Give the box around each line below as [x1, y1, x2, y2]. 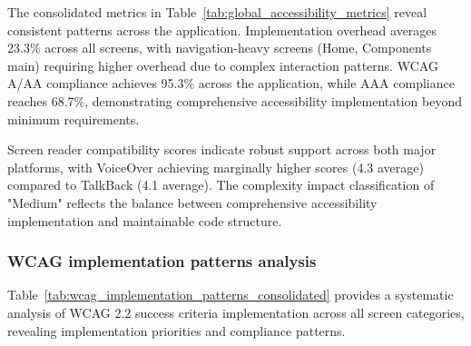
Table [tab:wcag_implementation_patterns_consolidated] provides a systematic [7, 285, 454, 304]
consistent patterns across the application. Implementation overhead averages [7, 20, 437, 39]
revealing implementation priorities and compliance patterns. [7, 321, 346, 340]
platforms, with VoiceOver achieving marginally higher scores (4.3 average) [7, 157, 424, 176]
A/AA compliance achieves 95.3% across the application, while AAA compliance [7, 74, 455, 93]
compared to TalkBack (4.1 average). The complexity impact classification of [7, 175, 435, 194]
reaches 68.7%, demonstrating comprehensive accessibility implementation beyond [7, 91, 462, 110]
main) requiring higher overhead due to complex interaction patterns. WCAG [7, 55, 438, 74]
